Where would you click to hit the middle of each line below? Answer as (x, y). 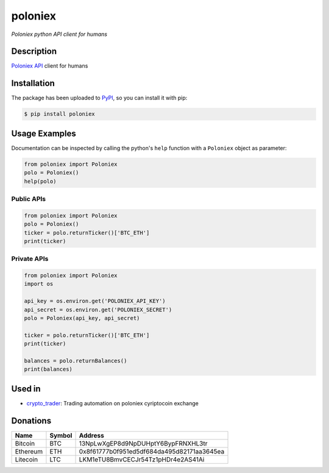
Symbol (61, 435)
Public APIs (29, 199)
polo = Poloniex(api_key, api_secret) (82, 318)
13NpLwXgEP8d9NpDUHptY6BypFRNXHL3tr (143, 443)
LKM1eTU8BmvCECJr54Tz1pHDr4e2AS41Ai (142, 459)
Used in (26, 389)
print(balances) (48, 369)
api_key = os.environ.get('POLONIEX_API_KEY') (95, 301)
